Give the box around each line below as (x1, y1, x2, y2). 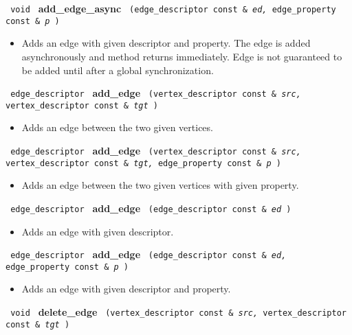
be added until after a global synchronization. (21, 62, 214, 77)
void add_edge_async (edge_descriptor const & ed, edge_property (10, 1, 336, 15)
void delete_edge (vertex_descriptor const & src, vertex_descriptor (10, 305, 346, 319)
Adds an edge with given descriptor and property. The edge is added (21, 36, 311, 50)
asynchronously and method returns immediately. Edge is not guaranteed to (21, 49, 342, 63)
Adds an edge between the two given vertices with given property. (21, 178, 299, 192)
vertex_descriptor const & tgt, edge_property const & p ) (5, 158, 281, 168)
